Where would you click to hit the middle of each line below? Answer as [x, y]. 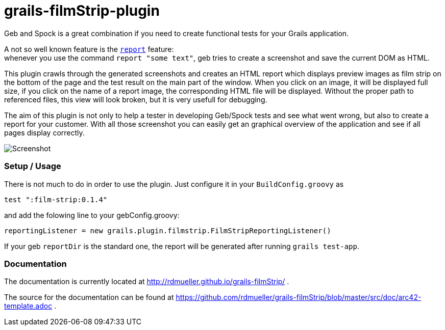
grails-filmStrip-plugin [82, 11]
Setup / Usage [33, 166]
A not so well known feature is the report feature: [89, 49]
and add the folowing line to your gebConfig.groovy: [92, 215]
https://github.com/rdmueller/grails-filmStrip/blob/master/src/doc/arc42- [299, 297]
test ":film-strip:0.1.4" [56, 199]
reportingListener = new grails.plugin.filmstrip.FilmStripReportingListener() [168, 230]
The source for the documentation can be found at [89, 297]
